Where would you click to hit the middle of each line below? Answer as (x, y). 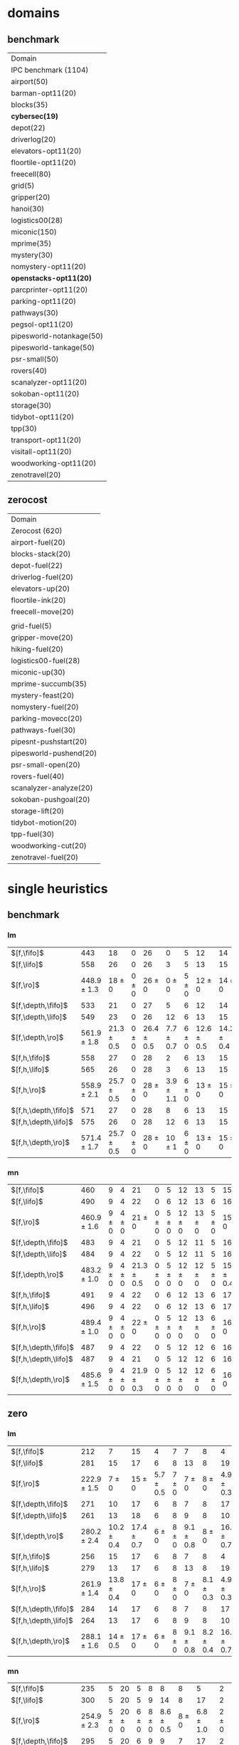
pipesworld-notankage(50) (57, 336)
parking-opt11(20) (44, 301)
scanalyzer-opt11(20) (49, 382)
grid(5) (23, 185)
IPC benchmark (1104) (50, 70)
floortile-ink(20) (38, 600)
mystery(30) (32, 255)
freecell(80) (31, 174)
